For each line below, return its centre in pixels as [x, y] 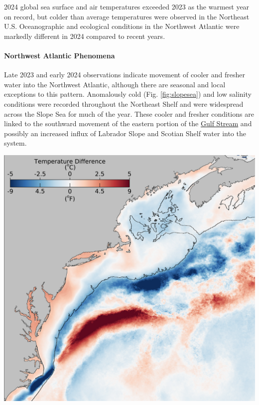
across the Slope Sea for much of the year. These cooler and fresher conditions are [129, 113]
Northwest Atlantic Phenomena [60, 55]
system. [15, 143]
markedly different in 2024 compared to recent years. [85, 36]
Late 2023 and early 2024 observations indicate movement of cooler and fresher [125, 75]
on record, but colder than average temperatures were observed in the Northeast [127, 16]
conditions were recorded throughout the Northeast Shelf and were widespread [124, 103]
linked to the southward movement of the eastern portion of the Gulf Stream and [128, 123]
